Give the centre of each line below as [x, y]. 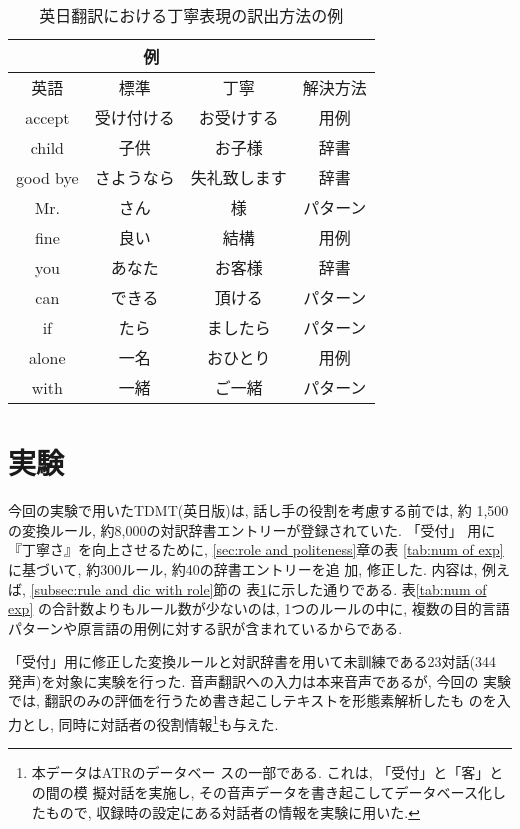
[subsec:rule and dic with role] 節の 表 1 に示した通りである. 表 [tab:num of [258, 588]
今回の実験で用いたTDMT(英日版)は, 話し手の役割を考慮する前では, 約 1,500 [258, 510]
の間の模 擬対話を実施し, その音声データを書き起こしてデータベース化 [261, 791]
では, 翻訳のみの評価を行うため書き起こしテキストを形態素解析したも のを [252, 700]
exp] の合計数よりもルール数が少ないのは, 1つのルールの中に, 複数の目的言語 [259, 608]
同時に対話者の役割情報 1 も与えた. [168, 722]
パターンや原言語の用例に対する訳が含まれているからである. [205, 627]
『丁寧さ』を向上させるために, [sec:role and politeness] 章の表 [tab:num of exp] [256, 549]
